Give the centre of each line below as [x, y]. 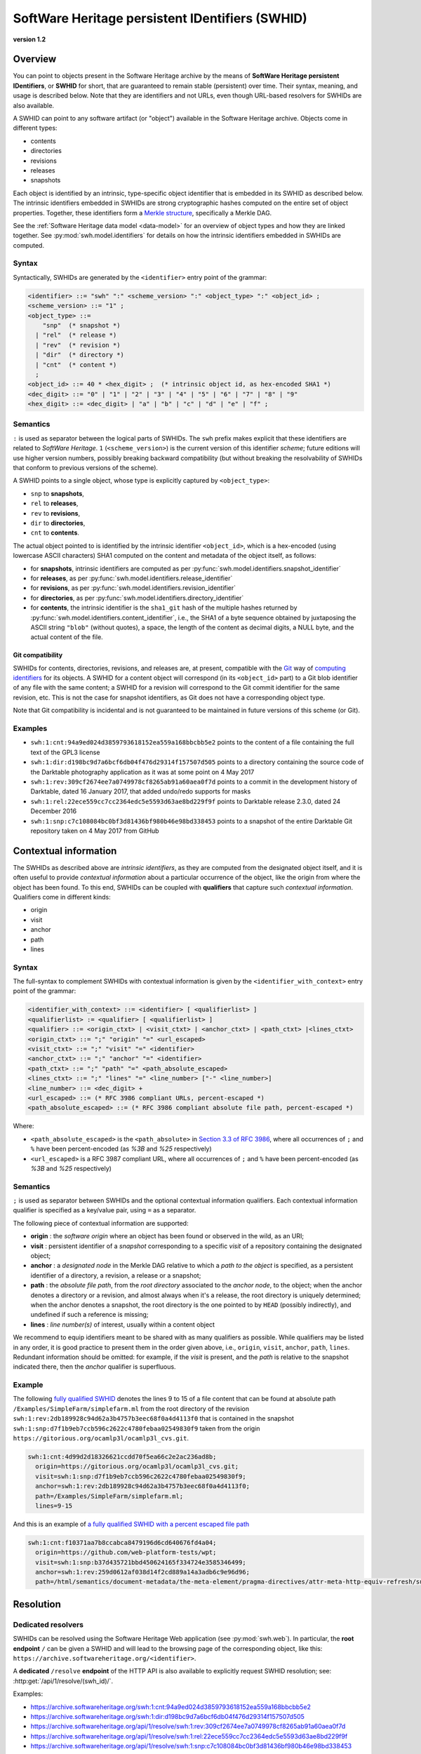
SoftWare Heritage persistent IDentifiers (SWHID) [160, 18]
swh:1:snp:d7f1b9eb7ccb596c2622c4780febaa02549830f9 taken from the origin [136, 1428]
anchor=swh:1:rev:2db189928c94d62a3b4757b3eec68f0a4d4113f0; [143, 1486]
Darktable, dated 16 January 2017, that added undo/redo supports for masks [141, 791]
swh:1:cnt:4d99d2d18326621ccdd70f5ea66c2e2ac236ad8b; [122, 1457]
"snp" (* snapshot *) [81, 325]
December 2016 [54, 811]
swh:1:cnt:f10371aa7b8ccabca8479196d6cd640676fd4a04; [122, 1542]
